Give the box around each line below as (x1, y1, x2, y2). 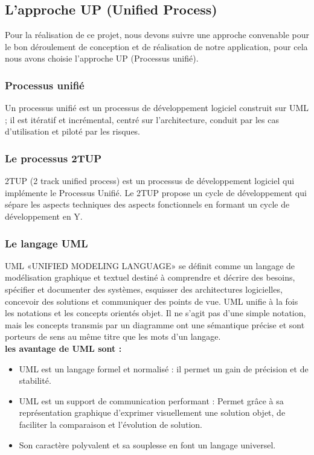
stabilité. (19, 374, 51, 387)
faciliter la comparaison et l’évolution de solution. (19, 418, 202, 430)
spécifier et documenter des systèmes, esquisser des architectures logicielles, (5, 282, 283, 295)
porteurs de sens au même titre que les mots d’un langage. (5, 330, 221, 343)
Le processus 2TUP (5, 150, 102, 165)
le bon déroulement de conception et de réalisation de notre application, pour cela (5, 40, 308, 52)
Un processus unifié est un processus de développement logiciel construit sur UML (5, 101, 309, 114)
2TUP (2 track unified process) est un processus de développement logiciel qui (5, 174, 295, 187)
